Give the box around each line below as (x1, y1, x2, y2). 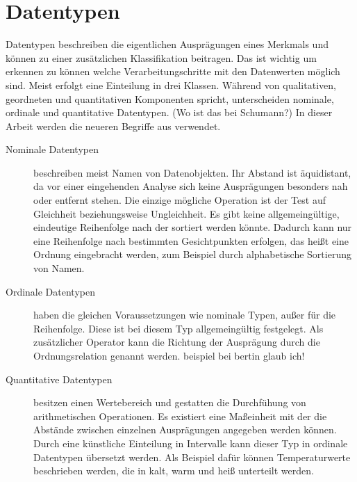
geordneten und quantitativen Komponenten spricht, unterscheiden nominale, (6, 91, 334, 106)
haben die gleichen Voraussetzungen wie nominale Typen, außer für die (33, 307, 336, 322)
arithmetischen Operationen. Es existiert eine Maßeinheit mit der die (33, 408, 327, 423)
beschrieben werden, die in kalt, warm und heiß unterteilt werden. (33, 463, 314, 478)
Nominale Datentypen (6, 142, 99, 156)
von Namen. (33, 261, 85, 275)
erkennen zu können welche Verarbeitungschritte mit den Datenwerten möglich (6, 64, 340, 79)
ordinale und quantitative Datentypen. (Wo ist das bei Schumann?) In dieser (6, 105, 333, 120)
